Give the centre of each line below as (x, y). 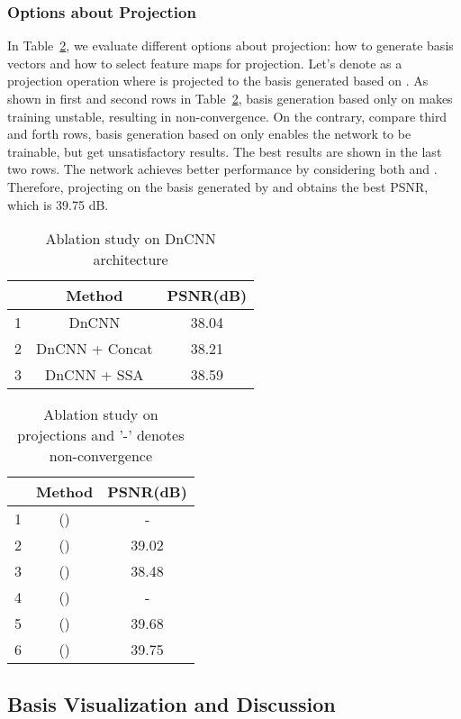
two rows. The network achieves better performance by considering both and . (222, 169)
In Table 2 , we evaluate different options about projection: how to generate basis (230, 46)
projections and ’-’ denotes (101, 435)
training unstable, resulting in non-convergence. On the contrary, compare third (227, 116)
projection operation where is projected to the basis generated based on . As (218, 81)
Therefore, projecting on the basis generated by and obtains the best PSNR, (218, 186)
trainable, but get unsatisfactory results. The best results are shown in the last (225, 151)
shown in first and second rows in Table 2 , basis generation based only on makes (230, 98)
